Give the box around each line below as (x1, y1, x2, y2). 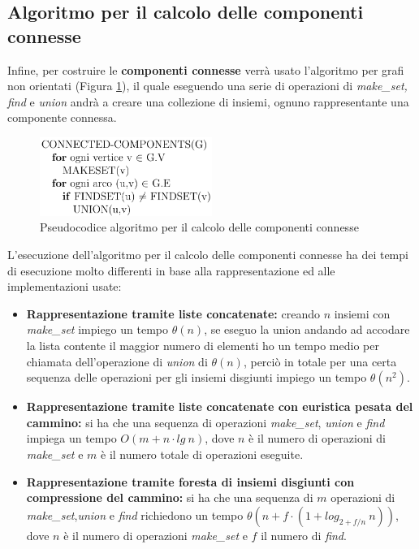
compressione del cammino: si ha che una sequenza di (26, 489, 313, 506)
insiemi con (334, 305, 391, 322)
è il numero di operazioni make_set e (63, 526, 248, 543)
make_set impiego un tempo (26, 321, 168, 338)
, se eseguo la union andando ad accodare (204, 321, 410, 338)
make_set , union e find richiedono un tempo (26, 506, 244, 523)
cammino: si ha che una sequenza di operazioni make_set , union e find (26, 413, 385, 430)
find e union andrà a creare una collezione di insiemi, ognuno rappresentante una (7, 93, 409, 110)
